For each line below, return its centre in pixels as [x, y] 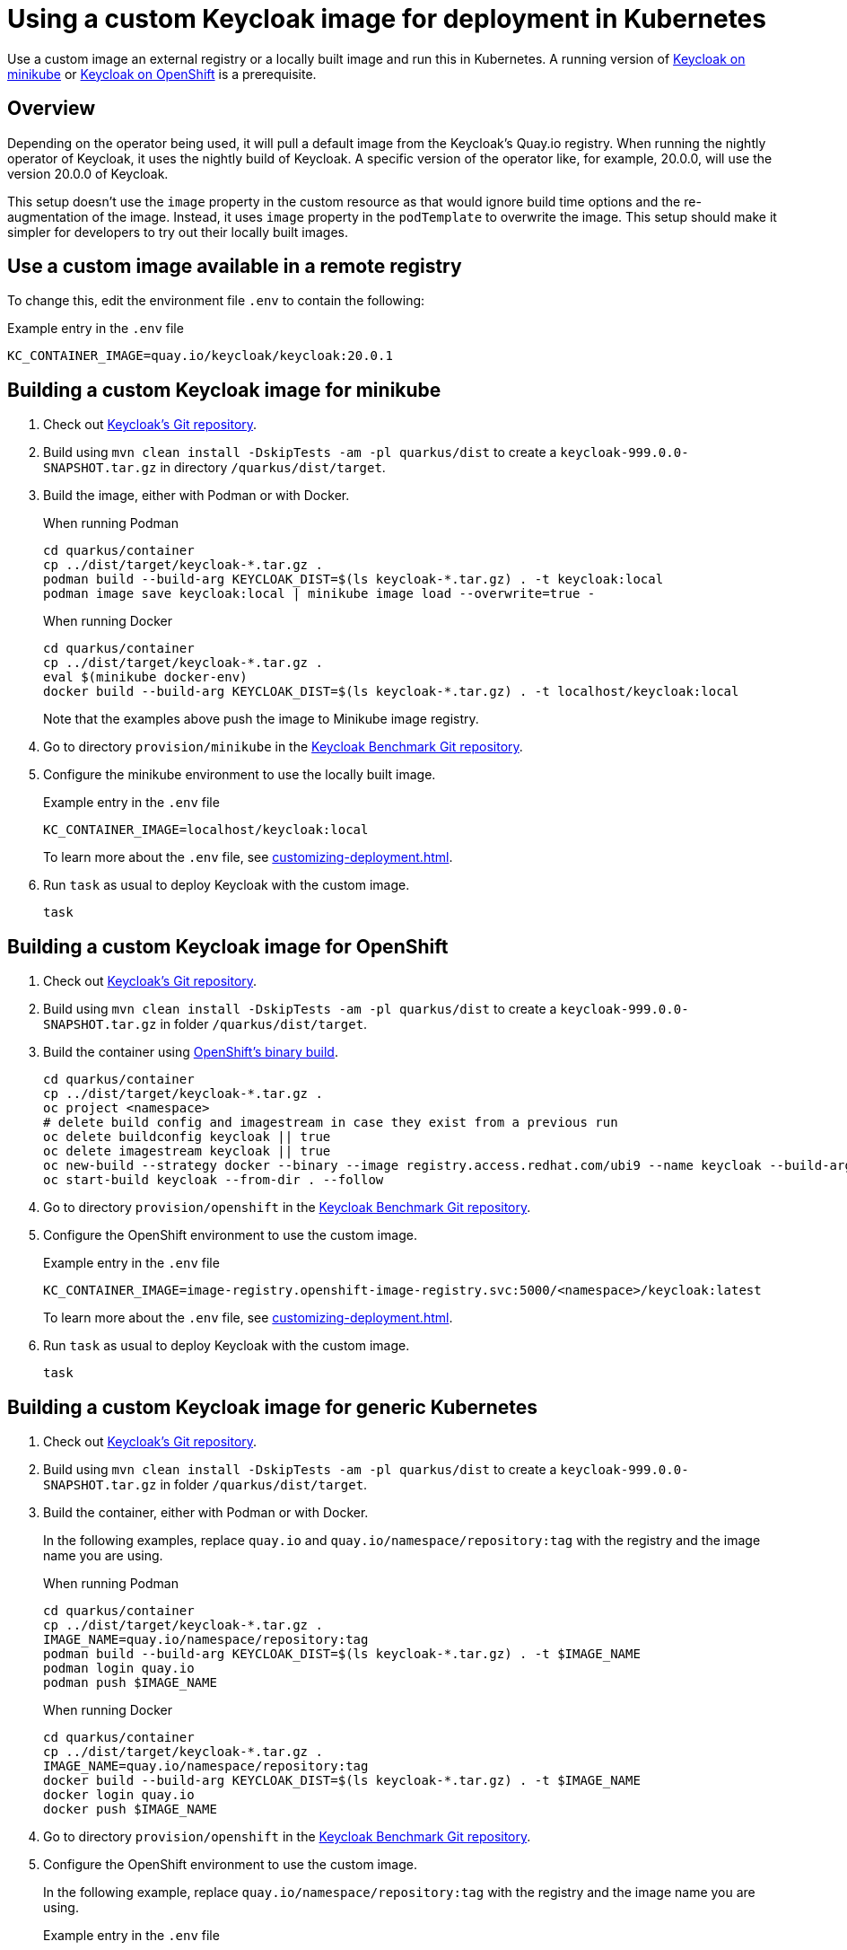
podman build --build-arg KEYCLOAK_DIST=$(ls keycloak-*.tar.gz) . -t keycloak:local [354, 580]
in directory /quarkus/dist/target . [273, 468]
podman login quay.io [119, 1668]
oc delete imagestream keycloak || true [187, 1151]
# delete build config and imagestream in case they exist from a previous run [331, 1123]
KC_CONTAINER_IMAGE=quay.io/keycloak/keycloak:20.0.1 [200, 356]
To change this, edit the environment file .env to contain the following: [216, 301]
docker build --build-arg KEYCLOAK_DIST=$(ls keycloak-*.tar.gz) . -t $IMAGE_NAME [342, 1780]
